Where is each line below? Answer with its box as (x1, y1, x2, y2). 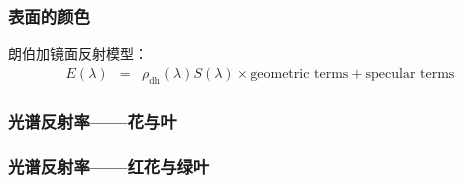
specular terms (365, 66, 455, 81)
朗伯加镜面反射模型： (8, 43, 148, 64)
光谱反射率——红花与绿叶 (8, 154, 210, 179)
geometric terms (250, 66, 349, 81)
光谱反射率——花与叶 (8, 108, 177, 133)
